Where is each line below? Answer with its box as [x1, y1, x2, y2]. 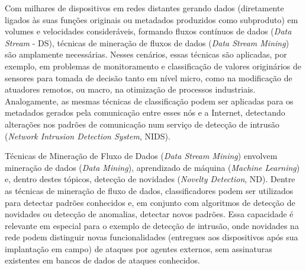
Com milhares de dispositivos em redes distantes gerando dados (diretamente [5, 2, 284, 14]
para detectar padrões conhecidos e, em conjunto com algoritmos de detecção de [5, 196, 295, 208]
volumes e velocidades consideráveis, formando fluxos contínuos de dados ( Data [5, 25, 292, 37]
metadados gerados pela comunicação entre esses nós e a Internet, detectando [5, 106, 285, 119]
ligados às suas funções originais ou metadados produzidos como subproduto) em [5, 13, 298, 26]
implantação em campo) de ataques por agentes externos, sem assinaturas [5, 242, 272, 255]
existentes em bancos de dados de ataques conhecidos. [5, 254, 200, 266]
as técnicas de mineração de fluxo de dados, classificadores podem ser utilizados [5, 184, 294, 196]
